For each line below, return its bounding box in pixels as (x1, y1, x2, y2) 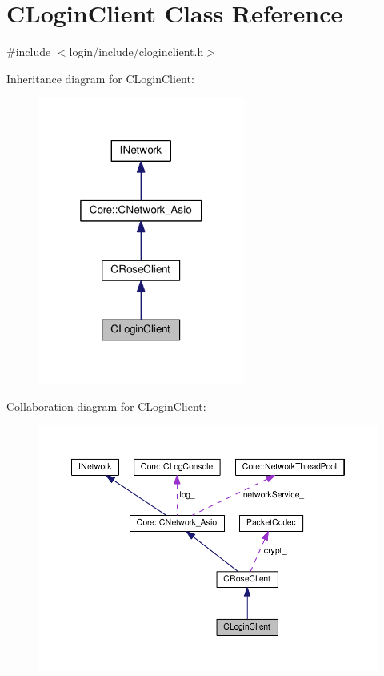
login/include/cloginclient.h (69, 43, 204, 60)
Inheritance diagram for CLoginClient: (6, 70, 194, 87)
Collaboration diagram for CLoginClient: (6, 397, 206, 414)
